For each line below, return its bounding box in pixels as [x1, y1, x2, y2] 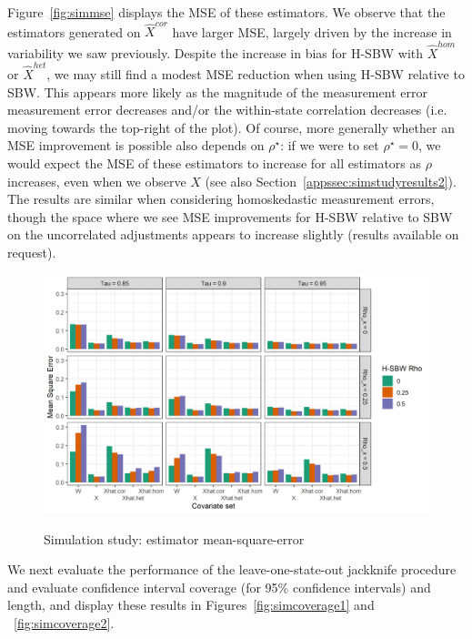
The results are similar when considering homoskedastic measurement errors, [7, 189, 435, 208]
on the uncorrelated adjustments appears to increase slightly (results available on [7, 225, 459, 244]
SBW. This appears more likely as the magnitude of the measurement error [7, 82, 427, 101]
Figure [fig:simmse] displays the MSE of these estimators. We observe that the [7, 3, 446, 21]
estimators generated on [7, 22, 141, 41]
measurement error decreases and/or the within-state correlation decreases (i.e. [7, 100, 447, 119]
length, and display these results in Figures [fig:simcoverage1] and [7, 595, 375, 614]
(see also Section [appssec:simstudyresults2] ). [205, 171, 457, 190]
